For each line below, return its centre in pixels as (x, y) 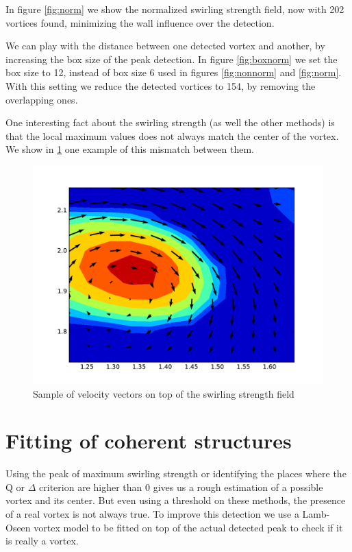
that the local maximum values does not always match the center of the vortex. (172, 135)
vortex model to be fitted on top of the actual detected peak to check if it (188, 527)
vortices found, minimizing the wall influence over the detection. (140, 22)
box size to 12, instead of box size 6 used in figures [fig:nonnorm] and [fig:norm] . (174, 72)
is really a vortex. (42, 541)
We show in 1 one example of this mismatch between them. (130, 149)
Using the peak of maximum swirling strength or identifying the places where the (176, 473)
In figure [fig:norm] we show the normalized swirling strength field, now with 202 (175, 9)
